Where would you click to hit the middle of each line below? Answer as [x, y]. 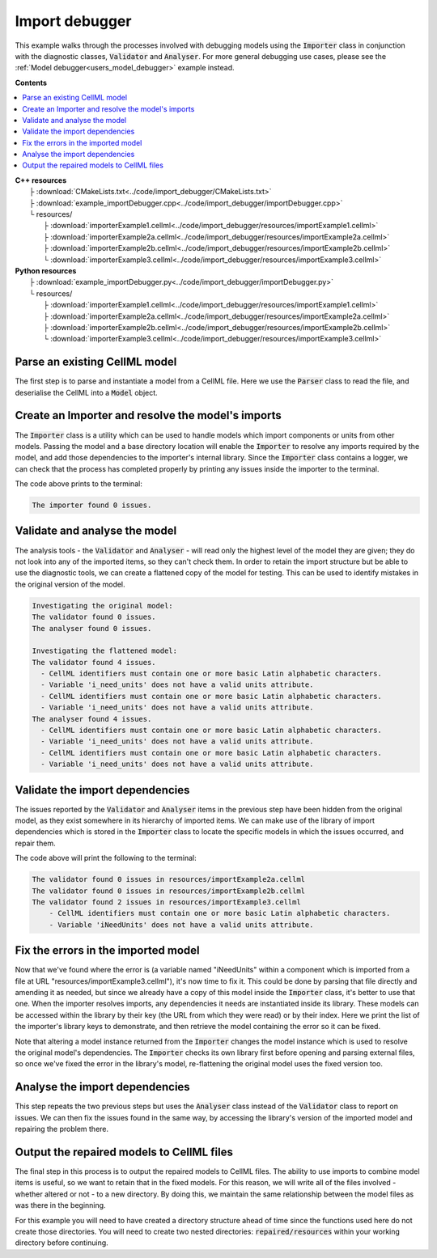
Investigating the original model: [102, 606]
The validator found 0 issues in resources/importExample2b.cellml [169, 891]
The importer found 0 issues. [92, 505]
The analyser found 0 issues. [92, 628]
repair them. [35, 843]
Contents [31, 83]
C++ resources [41, 180]
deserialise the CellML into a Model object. [86, 392]
